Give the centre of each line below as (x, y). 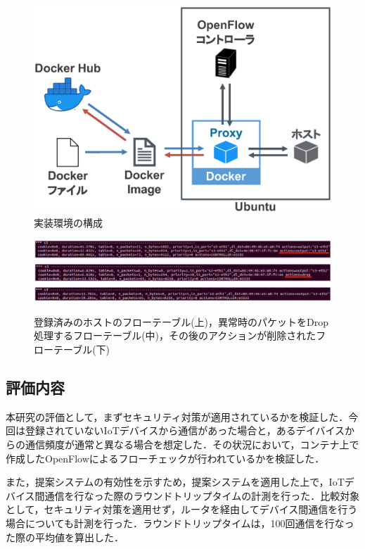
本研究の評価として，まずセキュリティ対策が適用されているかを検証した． (177, 416)
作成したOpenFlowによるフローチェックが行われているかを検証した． (165, 458)
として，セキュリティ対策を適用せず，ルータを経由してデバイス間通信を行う (182, 509)
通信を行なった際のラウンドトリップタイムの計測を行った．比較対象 (202, 495)
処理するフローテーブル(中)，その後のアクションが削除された (175, 335)
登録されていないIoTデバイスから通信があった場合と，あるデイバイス (185, 430)
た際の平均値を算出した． (65, 537)
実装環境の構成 (68, 222)
